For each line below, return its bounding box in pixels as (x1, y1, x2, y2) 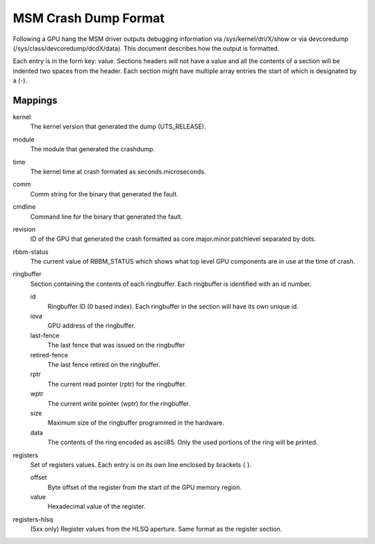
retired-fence (30, 350, 69, 359)
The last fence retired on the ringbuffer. (47, 361, 160, 368)
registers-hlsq (12, 515, 53, 523)
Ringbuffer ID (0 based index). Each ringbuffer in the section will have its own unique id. (47, 302, 299, 310)
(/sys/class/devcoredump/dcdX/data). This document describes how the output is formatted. (12, 44, 280, 52)
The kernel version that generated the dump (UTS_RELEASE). (30, 122, 206, 131)
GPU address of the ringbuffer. (47, 321, 135, 330)
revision (12, 225, 36, 233)
